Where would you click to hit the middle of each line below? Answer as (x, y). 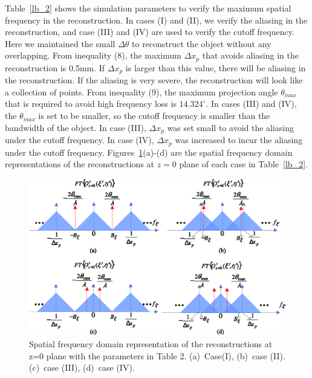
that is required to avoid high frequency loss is (91, 104)
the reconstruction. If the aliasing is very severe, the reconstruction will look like (154, 80)
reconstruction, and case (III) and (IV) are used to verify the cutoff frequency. (150, 32)
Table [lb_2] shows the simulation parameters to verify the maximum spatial (148, 8)
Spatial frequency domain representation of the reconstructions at (151, 343)
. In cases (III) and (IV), (251, 104)
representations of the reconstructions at (80, 164)
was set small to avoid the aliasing (231, 127)
